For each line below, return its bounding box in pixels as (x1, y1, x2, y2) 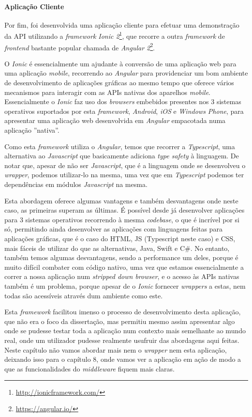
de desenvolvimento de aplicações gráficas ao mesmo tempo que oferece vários (4, 77, 234, 88)
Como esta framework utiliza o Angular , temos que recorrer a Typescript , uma (4, 141, 235, 151)
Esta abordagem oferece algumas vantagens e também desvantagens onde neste (4, 195, 238, 205)
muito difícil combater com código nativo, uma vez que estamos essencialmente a (4, 262, 244, 272)
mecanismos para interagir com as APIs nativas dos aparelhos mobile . (4, 87, 211, 97)
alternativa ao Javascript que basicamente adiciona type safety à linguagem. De (4, 151, 239, 161)
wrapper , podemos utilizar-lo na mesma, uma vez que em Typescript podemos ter (4, 170, 244, 180)
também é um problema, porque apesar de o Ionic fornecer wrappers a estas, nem (4, 280, 246, 291)
